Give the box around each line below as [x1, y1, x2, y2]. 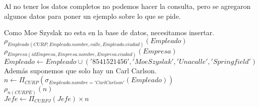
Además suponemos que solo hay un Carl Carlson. [4, 65, 157, 75]
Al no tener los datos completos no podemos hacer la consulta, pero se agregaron [4, 1, 251, 11]
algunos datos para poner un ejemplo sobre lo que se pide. [4, 10, 181, 21]
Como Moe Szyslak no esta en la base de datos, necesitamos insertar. [4, 27, 214, 38]
